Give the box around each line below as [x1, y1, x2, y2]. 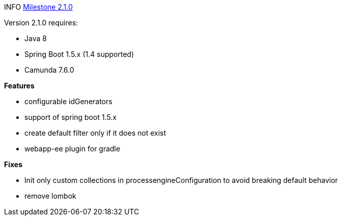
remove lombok [24, 192, 76, 200]
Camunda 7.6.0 [24, 66, 74, 74]
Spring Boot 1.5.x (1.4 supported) [24, 50, 134, 58]
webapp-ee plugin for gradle [24, 144, 120, 153]
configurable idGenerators [24, 97, 112, 106]
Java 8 [24, 34, 47, 43]
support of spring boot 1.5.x [24, 113, 117, 121]
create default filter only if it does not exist [24, 129, 166, 137]
